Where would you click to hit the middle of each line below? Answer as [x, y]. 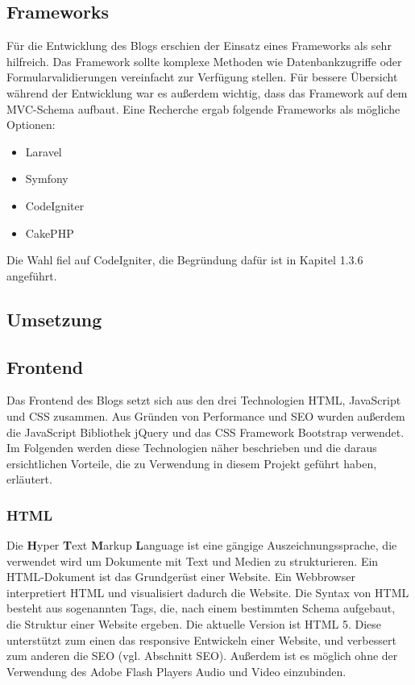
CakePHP [50, 232]
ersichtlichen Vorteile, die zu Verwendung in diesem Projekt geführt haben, [192, 463]
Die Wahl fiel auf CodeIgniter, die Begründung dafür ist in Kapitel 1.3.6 [185, 260]
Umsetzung [54, 319]
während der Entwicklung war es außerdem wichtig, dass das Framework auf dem [207, 92]
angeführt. [32, 275]
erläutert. [29, 479]
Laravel [44, 151]
